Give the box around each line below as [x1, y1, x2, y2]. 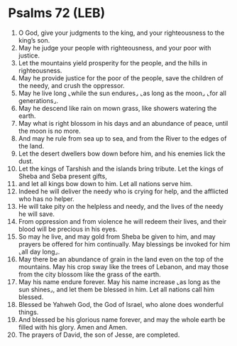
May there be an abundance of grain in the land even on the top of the [18, 254, 224, 264]
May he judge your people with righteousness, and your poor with [18, 43, 211, 52]
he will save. [18, 210, 55, 218]
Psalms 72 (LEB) [8, 5, 106, 21]
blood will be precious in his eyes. [18, 225, 118, 233]
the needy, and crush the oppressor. [18, 81, 125, 90]
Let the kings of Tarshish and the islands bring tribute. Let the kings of [18, 164, 224, 173]
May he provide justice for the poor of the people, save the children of [18, 73, 224, 82]
